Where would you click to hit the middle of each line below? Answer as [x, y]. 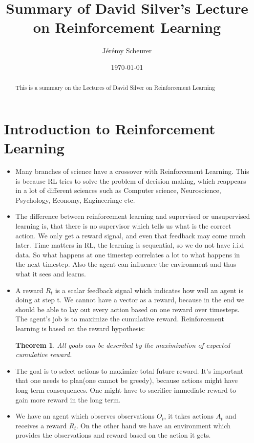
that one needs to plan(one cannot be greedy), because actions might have [127, 380]
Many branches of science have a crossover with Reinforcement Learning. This [132, 171]
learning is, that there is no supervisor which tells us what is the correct [123, 226]
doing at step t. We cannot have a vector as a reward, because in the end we [130, 300]
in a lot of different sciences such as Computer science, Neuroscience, [118, 190]
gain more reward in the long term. [68, 399]
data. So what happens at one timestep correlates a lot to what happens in [128, 254]
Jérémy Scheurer [127, 51]
